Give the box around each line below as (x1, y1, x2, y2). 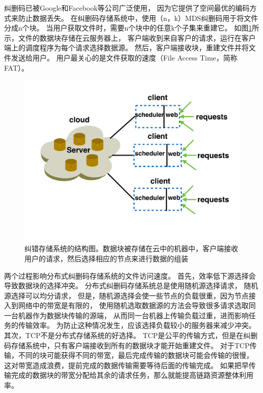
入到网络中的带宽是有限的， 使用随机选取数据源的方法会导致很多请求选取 (4, 300, 249, 311)
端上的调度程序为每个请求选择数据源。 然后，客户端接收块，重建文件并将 (4, 42, 249, 53)
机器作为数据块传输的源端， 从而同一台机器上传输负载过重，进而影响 (18, 310, 249, 320)
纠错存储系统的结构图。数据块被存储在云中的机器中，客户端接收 (24, 243, 238, 254)
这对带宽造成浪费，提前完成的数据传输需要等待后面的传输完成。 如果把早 (4, 359, 249, 370)
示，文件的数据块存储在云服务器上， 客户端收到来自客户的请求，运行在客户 (4, 32, 256, 43)
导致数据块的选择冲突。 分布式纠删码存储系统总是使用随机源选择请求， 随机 (4, 280, 258, 291)
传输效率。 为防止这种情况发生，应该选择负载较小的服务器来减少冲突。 (18, 320, 256, 330)
